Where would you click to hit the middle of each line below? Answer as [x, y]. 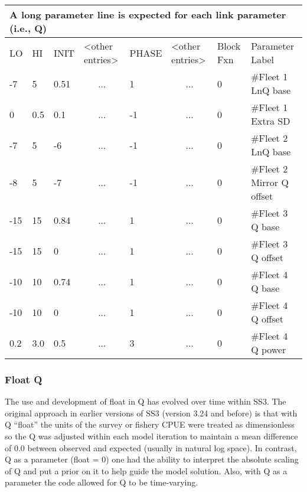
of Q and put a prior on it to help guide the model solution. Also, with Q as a [146, 470]
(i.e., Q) [28, 28]
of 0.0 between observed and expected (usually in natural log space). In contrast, [151, 447]
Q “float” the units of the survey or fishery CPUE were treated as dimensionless [150, 424]
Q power [269, 349]
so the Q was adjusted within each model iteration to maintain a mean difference [151, 436]
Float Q [24, 379]
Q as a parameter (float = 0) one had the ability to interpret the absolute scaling [152, 459]
